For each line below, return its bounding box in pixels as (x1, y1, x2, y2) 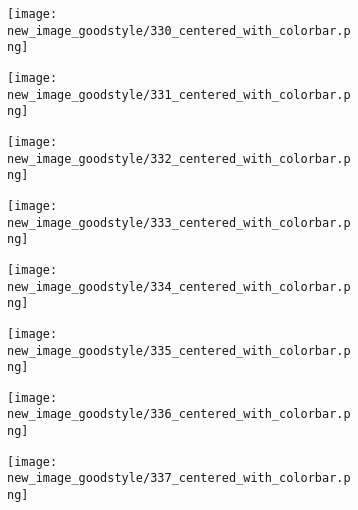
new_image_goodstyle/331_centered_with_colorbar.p (7, 87, 351, 102)
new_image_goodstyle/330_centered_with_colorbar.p (7, 23, 351, 38)
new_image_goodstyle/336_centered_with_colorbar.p (7, 407, 351, 422)
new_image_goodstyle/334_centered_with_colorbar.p (7, 279, 351, 294)
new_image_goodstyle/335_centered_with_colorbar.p (7, 343, 351, 358)
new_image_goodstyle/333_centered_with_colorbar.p (7, 215, 351, 230)
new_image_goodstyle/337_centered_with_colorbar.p (7, 471, 351, 486)
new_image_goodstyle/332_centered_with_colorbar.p (7, 151, 351, 166)
